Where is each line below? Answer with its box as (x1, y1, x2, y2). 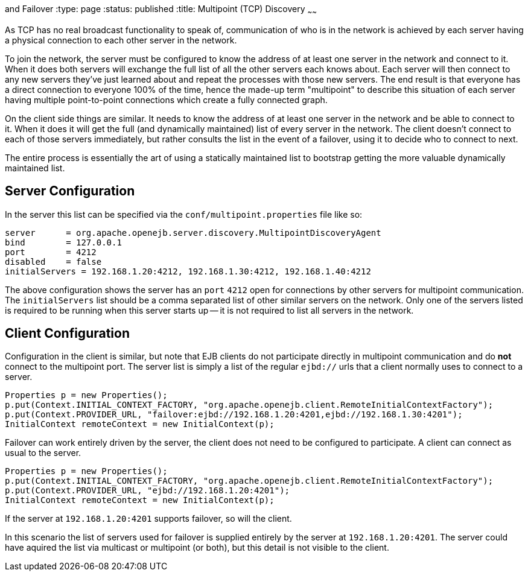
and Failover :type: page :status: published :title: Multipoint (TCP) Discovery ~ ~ (5, 4, 317, 16)
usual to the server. (5, 448, 81, 458)
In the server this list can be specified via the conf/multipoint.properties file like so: (5, 209, 363, 220)
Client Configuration (5, 326, 130, 341)
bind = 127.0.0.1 (5, 237, 122, 247)
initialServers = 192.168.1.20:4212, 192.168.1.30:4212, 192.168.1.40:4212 (5, 266, 371, 276)
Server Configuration (5, 183, 135, 199)
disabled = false (5, 256, 102, 267)
